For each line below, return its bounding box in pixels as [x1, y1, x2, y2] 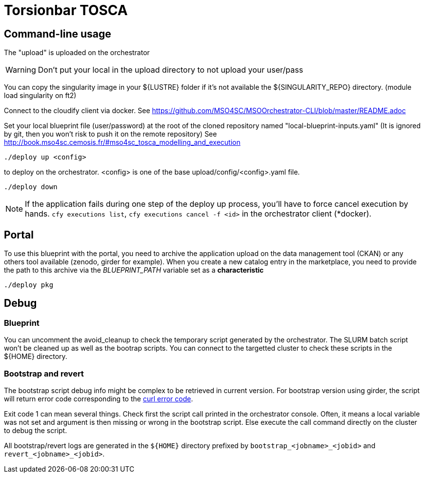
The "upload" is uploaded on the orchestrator [4, 48, 150, 57]
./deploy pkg [4, 281, 54, 289]
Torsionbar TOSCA [4, 2, 128, 19]
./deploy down [4, 183, 58, 191]
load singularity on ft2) [4, 91, 77, 100]
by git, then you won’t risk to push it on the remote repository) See [4, 130, 217, 139]
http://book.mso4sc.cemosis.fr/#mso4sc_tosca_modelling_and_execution [4, 138, 241, 147]
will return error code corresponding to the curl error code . [4, 394, 193, 403]
